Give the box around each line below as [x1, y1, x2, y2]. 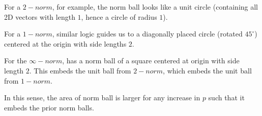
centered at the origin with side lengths [4, 38, 127, 49]
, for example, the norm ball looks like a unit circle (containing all [52, 2, 258, 12]
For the [4, 55, 27, 66]
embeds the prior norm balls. [4, 102, 94, 112]
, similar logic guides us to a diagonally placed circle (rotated [52, 28, 243, 39]
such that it [208, 92, 245, 103]
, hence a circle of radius [81, 11, 157, 22]
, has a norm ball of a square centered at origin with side [62, 55, 240, 66]
